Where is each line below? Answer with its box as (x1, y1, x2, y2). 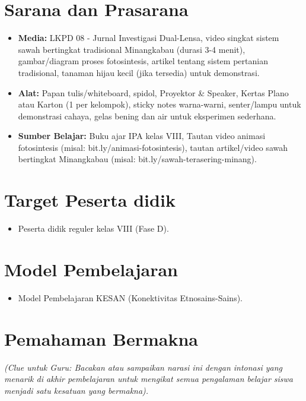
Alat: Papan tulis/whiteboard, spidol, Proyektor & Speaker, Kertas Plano (18, 86, 289, 99)
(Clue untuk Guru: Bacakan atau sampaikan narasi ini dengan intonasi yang (4, 361, 283, 373)
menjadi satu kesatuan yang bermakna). (4, 384, 149, 396)
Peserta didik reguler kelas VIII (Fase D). (18, 222, 169, 235)
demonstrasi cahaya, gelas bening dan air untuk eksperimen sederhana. (18, 109, 276, 122)
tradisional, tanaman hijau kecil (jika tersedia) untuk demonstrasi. (18, 66, 260, 78)
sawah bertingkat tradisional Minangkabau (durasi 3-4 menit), (18, 43, 246, 55)
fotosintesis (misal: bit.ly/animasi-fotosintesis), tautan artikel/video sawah (18, 141, 288, 153)
